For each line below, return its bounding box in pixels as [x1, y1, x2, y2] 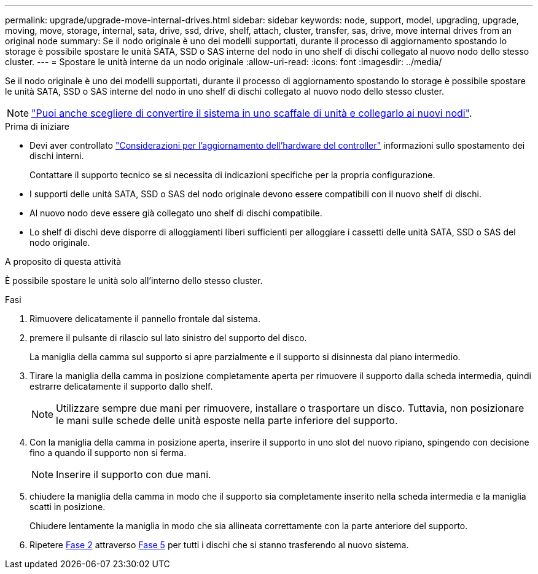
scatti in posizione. [29, 501, 106, 512]
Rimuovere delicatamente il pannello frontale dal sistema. [29, 313, 260, 324]
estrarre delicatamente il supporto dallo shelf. [29, 381, 213, 391]
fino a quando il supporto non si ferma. [29, 447, 187, 458]
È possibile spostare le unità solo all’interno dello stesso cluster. [5, 275, 263, 286]
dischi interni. [29, 151, 84, 161]
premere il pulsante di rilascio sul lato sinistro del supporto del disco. [29, 332, 307, 343]
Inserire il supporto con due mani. [56, 468, 211, 481]
